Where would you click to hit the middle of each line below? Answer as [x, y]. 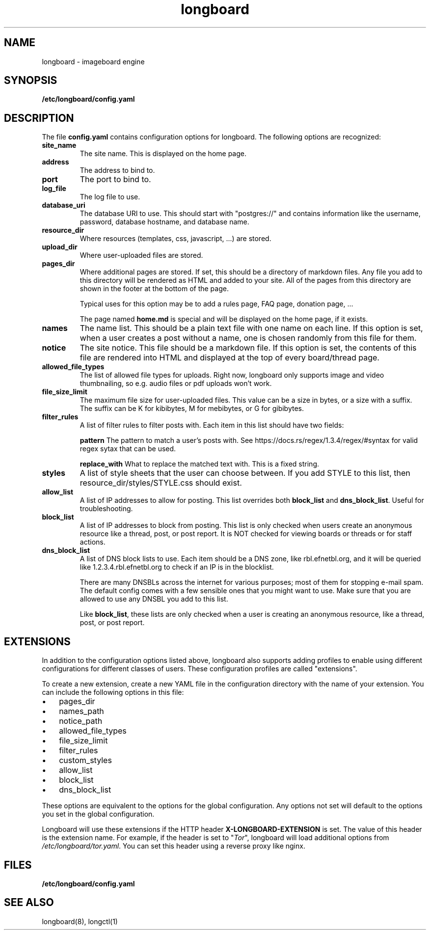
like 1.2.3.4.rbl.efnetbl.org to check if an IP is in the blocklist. [177, 567]
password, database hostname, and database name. [164, 222]
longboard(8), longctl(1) [80, 921]
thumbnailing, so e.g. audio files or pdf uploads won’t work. [176, 384]
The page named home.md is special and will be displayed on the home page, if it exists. [224, 319]
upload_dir [60, 247]
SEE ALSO [29, 903]
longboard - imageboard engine [93, 61]
